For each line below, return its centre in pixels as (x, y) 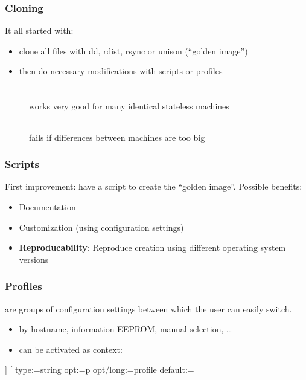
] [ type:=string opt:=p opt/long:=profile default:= (100, 369)
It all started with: (39, 31)
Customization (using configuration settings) (101, 227)
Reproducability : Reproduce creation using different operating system (152, 247)
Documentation (47, 207)
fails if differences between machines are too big (117, 137)
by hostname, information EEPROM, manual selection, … (126, 329)
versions (34, 259)
